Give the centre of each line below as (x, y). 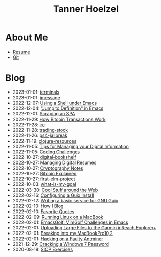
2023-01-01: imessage (36, 97)
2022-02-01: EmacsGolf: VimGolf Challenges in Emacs (71, 222)
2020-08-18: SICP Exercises (43, 249)
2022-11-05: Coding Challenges (46, 152)
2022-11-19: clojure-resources (44, 141)
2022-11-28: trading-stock (40, 130)
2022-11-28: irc (29, 124)
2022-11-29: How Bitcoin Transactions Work (59, 119)
